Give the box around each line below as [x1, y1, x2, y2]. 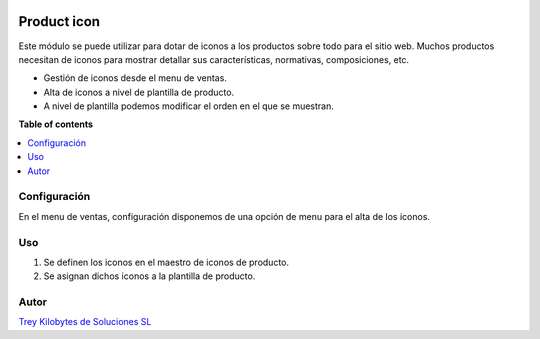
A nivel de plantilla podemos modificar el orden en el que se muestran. [43, 100, 335, 112]
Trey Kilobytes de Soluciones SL [18, 316, 152, 328]
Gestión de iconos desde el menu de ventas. [43, 72, 227, 84]
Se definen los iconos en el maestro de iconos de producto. [43, 256, 290, 268]
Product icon [18, 13, 100, 30]
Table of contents [18, 118, 94, 130]
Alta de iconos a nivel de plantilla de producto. [43, 86, 235, 98]
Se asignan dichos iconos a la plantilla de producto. [43, 270, 256, 282]
